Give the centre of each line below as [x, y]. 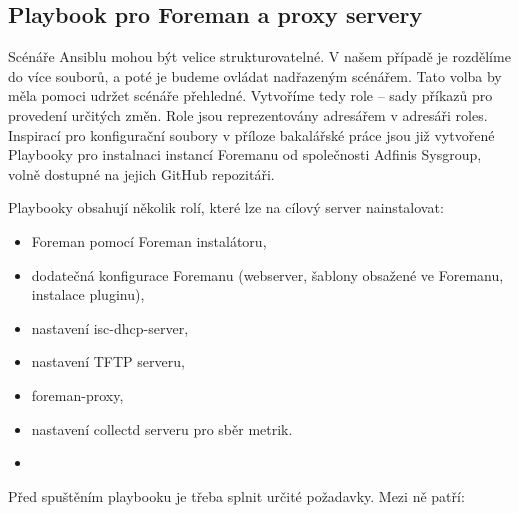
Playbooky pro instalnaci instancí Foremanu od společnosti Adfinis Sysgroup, [245, 154]
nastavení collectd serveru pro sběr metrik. [162, 428]
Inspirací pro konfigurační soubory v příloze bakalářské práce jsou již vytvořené [251, 134]
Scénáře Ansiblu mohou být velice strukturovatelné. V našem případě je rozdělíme [259, 56]
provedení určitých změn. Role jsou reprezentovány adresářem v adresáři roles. [248, 114]
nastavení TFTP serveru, [108, 361]
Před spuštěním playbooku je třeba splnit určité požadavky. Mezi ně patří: [236, 495]
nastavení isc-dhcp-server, [110, 327]
